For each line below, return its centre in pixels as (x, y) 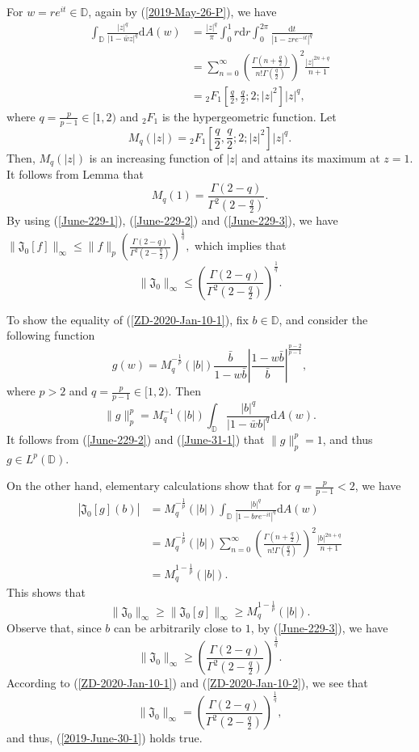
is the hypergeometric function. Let (249, 116)
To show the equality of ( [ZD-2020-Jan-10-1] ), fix (128, 319)
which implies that (241, 245)
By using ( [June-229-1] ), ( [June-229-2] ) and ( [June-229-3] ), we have (172, 220)
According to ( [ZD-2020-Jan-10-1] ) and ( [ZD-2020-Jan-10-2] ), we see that (187, 683)
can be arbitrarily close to (178, 628)
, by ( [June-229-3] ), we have (319, 628)
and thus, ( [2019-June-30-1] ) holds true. (105, 738)
